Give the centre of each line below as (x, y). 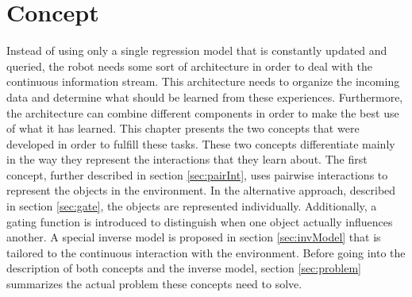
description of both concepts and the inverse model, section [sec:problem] (184, 268)
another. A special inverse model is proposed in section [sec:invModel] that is (194, 237)
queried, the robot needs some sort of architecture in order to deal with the (189, 66)
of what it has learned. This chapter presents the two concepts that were (183, 128)
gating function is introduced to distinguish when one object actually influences (200, 221)
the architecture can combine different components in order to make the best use (203, 112)
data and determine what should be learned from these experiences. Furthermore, (205, 96)
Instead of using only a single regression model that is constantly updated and (197, 50)
